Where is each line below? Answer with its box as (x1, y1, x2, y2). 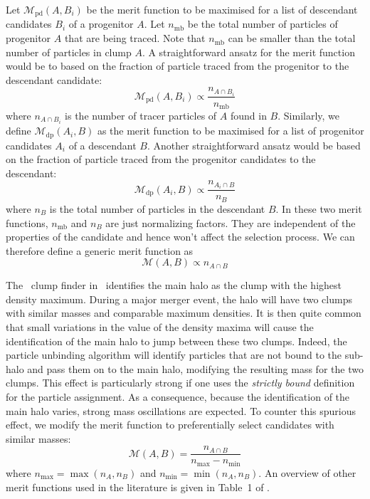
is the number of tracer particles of (65, 108, 217, 122)
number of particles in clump (6, 44, 132, 59)
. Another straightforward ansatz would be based (147, 137, 361, 152)
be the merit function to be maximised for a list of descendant (86, 2, 358, 16)
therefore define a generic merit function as (6, 243, 194, 258)
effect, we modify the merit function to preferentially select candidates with (6, 417, 334, 432)
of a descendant (68, 137, 137, 152)
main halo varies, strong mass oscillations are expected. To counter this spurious (6, 403, 356, 418)
